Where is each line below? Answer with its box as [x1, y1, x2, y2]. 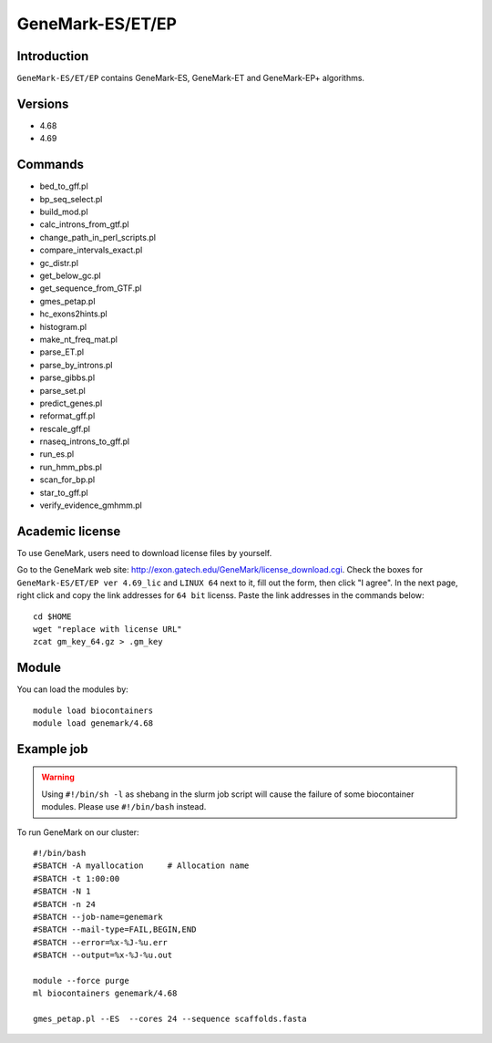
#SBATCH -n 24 [33, 899, 96, 909]
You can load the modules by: [16, 684, 129, 695]
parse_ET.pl [39, 346, 85, 357]
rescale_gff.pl [39, 423, 91, 434]
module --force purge [33, 976, 129, 986]
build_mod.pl [39, 206, 88, 218]
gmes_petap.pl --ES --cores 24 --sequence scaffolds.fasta [33, 1014, 307, 1025]
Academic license [16, 523, 121, 539]
